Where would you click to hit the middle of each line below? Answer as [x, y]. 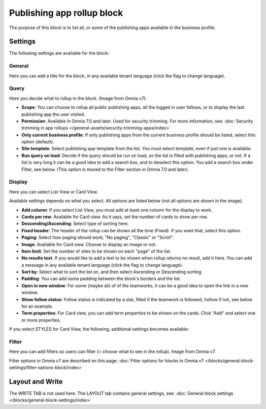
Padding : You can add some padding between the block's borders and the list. [101, 279]
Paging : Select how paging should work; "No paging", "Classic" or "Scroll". [98, 237]
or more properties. [41, 320]
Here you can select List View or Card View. [53, 191]
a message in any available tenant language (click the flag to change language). [102, 265]
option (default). [38, 142]
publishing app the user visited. [53, 114]
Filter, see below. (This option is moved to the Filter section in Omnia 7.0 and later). [105, 169]
